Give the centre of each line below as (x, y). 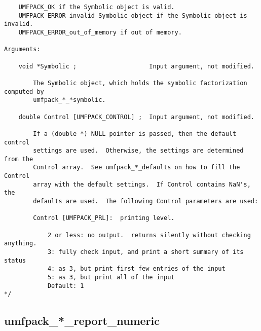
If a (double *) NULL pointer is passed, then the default (135, 134)
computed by (24, 91)
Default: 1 (66, 286)
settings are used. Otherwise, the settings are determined (138, 151)
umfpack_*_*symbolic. (69, 100)
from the (19, 159)
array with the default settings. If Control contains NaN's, (142, 184)
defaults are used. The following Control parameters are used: (146, 201)
